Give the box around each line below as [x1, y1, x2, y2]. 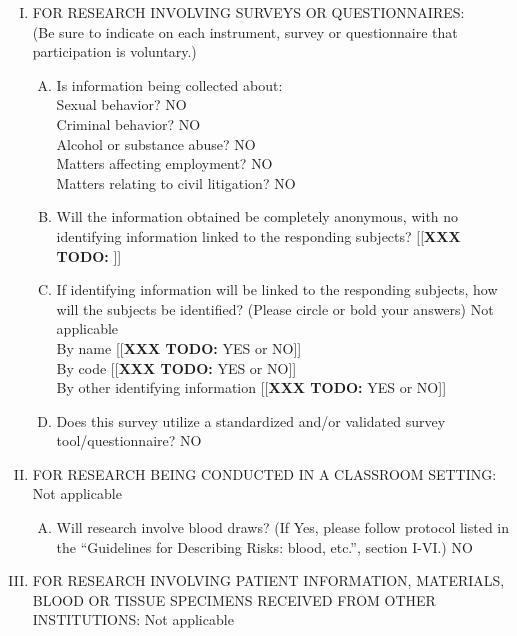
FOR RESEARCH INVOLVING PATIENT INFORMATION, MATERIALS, [32, 570, 505, 591]
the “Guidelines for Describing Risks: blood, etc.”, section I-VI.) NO [56, 536, 473, 557]
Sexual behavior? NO [56, 94, 187, 115]
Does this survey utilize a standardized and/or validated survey [56, 410, 446, 431]
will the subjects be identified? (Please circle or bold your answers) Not [56, 298, 494, 319]
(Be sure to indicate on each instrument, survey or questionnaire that [32, 21, 458, 42]
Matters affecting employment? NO [56, 153, 273, 174]
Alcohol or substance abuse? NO [56, 133, 256, 154]
